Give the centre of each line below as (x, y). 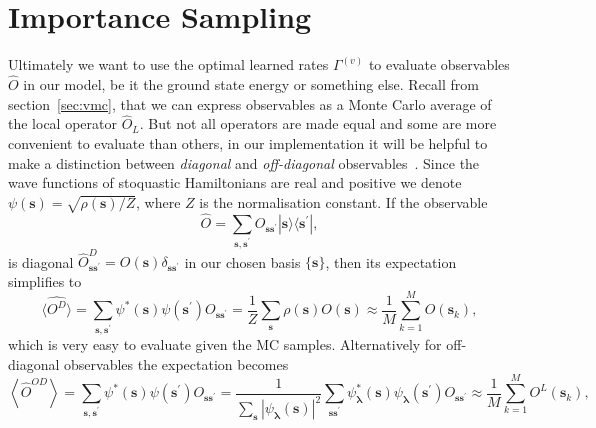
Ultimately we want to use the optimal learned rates (168, 64)
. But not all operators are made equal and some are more (318, 123)
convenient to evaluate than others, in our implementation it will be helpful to (248, 142)
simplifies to (45, 280)
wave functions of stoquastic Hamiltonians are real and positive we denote (235, 182)
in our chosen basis (242, 261)
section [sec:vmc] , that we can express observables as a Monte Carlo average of (250, 103)
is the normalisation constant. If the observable (343, 201)
